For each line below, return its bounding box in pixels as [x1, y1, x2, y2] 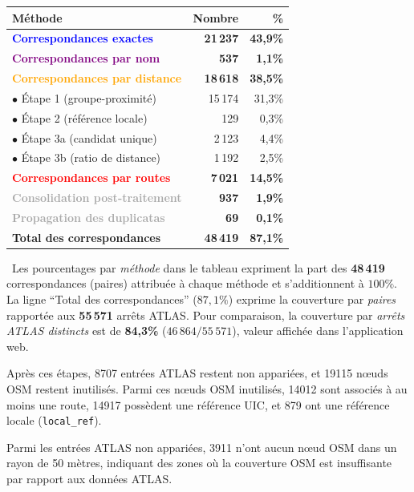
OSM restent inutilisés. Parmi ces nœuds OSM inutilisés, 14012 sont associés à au [6, 381, 408, 397]
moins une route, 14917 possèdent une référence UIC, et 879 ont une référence [6, 396, 390, 413]
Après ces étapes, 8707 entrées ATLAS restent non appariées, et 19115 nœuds [6, 365, 388, 381]
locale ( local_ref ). [6, 412, 102, 429]
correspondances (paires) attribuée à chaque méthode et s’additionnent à [6, 275, 364, 292]
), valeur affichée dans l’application [232, 322, 404, 339]
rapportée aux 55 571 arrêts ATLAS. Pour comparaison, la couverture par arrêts [6, 306, 405, 323]
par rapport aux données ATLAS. [6, 470, 172, 487]
